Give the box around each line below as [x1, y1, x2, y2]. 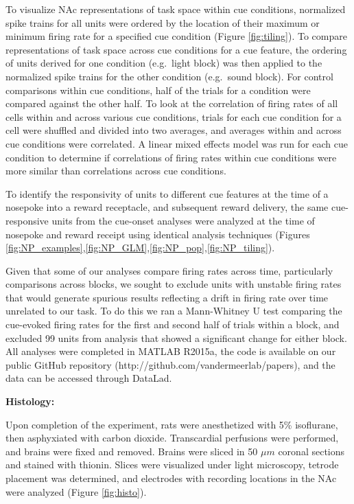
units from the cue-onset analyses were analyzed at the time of [51, 213, 315, 227]
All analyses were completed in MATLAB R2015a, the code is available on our [5, 344, 336, 358]
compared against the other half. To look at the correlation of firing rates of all [5, 96, 338, 111]
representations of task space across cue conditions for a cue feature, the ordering [5, 42, 347, 56]
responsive [5, 213, 49, 227]
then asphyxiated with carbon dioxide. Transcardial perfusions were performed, [5, 431, 339, 445]
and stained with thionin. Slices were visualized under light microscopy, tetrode [5, 457, 339, 472]
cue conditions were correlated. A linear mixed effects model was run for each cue [5, 136, 348, 150]
